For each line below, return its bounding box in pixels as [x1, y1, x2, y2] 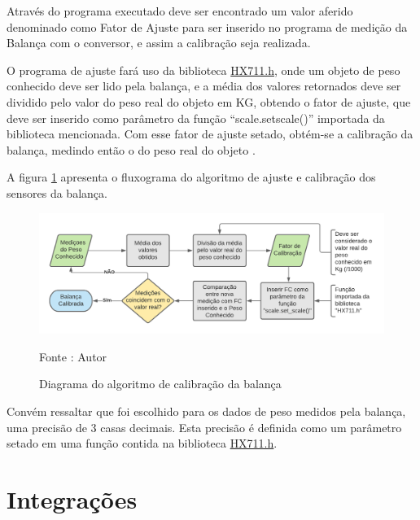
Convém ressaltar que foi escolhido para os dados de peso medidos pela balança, [7, 402, 406, 419]
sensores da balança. [7, 184, 107, 201]
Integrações [7, 482, 138, 515]
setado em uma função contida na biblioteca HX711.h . [7, 435, 278, 452]
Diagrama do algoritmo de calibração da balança [39, 375, 282, 392]
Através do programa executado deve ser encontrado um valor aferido [7, 2, 353, 19]
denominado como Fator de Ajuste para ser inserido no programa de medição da [7, 18, 408, 35]
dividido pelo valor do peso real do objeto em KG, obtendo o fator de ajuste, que [7, 93, 411, 110]
